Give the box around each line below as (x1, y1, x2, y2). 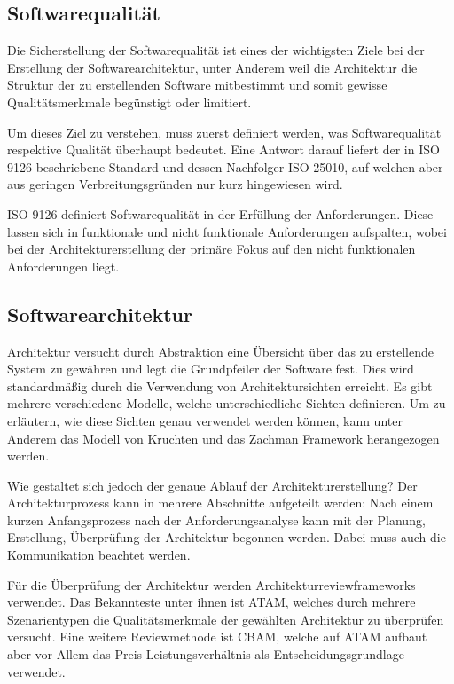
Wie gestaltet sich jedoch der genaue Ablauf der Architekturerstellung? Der (7, 476, 418, 494)
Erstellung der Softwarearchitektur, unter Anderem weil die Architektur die (7, 58, 418, 76)
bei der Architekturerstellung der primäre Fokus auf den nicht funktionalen (7, 240, 416, 258)
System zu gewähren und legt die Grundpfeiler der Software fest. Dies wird (7, 359, 414, 378)
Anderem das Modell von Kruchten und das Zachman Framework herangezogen (7, 428, 440, 447)
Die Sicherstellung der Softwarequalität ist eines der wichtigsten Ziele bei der (7, 41, 425, 59)
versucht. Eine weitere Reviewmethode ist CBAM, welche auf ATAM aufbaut (7, 627, 427, 646)
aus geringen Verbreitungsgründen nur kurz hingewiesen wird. (7, 175, 343, 193)
